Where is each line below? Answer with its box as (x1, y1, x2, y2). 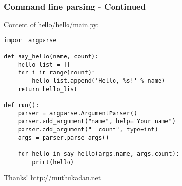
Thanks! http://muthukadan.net (4, 172, 101, 183)
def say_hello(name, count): (4, 53, 99, 60)
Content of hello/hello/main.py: (4, 19, 99, 30)
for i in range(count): (18, 69, 95, 76)
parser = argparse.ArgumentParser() (18, 110, 137, 117)
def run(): (4, 102, 39, 109)
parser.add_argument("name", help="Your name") (18, 118, 176, 125)
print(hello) (32, 158, 74, 166)
